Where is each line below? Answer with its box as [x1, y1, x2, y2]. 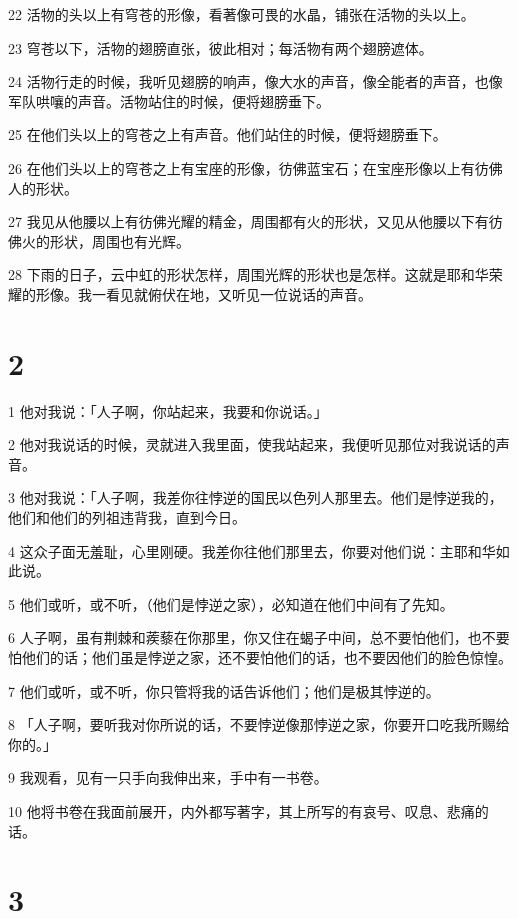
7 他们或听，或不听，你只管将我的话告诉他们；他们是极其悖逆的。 [8, 680, 440, 701]
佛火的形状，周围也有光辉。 [8, 230, 190, 251]
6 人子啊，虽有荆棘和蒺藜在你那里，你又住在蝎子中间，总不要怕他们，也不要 [8, 627, 510, 648]
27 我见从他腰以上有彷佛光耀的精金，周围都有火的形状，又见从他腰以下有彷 [8, 211, 503, 232]
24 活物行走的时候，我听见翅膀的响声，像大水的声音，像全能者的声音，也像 [8, 71, 503, 92]
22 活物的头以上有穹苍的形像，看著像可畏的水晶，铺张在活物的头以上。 [8, 4, 475, 24]
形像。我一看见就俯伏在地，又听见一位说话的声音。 [35, 283, 372, 304]
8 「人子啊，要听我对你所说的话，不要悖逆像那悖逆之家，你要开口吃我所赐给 [8, 714, 510, 735]
